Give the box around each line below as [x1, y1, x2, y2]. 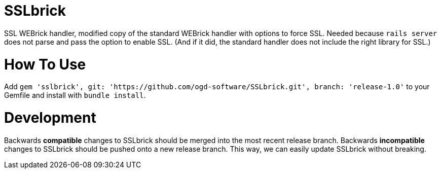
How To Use [4, 55, 86, 73]
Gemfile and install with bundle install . [4, 91, 146, 100]
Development [4, 109, 96, 126]
